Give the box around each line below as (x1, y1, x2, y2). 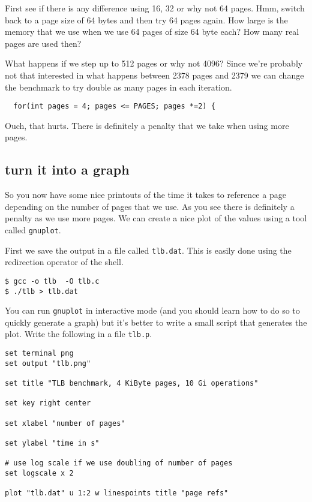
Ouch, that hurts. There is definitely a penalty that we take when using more (5, 119, 289, 131)
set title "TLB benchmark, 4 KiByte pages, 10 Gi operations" (5, 379, 259, 388)
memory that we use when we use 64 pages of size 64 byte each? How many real (5, 25, 299, 38)
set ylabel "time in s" (5, 439, 100, 448)
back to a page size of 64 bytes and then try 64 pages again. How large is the (5, 13, 288, 26)
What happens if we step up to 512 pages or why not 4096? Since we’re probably (5, 57, 303, 70)
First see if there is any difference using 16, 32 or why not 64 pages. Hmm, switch (5, 2, 305, 14)
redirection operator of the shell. (5, 255, 124, 268)
